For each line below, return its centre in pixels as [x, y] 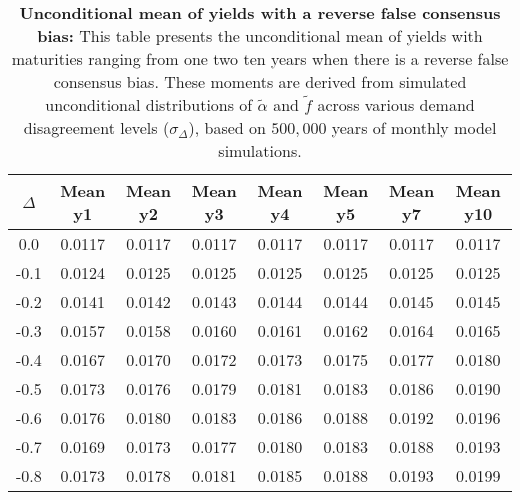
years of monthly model [414, 127]
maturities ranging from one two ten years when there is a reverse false [260, 58]
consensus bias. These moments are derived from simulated [260, 81]
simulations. [260, 150]
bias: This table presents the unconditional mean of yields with [260, 35]
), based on [227, 127]
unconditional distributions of [149, 104]
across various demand [396, 104]
